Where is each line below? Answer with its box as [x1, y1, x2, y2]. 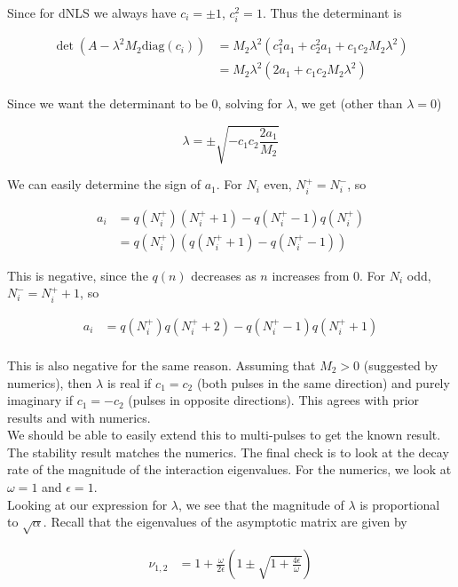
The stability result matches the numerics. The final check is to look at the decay [7, 442, 449, 461]
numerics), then [7, 373, 92, 392]
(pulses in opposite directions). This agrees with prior [128, 391, 420, 409]
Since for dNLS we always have [7, 4, 177, 21]
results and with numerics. [7, 408, 151, 426]
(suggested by [363, 355, 438, 374]
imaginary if [7, 391, 73, 409]
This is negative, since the [7, 266, 148, 284]
